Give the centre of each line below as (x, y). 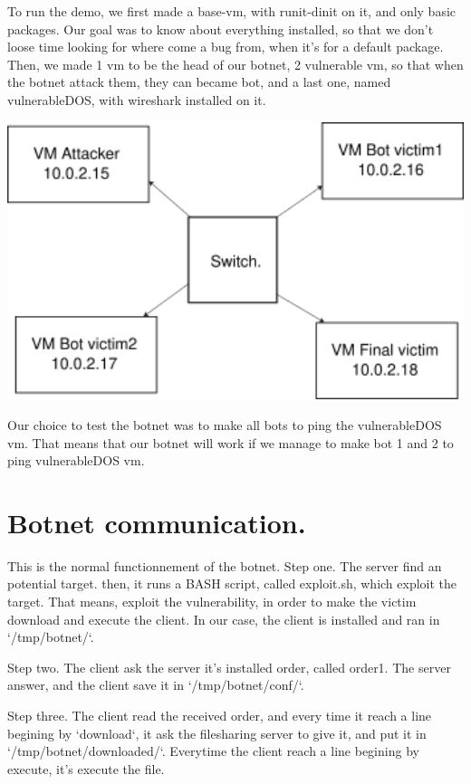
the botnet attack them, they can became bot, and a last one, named (199, 82)
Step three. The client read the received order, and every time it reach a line (220, 715)
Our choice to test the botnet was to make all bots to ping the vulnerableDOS (225, 424)
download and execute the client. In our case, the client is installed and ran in (224, 619)
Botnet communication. (157, 522)
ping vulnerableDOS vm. (76, 460)
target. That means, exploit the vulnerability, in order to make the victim (212, 602)
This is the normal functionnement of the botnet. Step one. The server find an (225, 565)
